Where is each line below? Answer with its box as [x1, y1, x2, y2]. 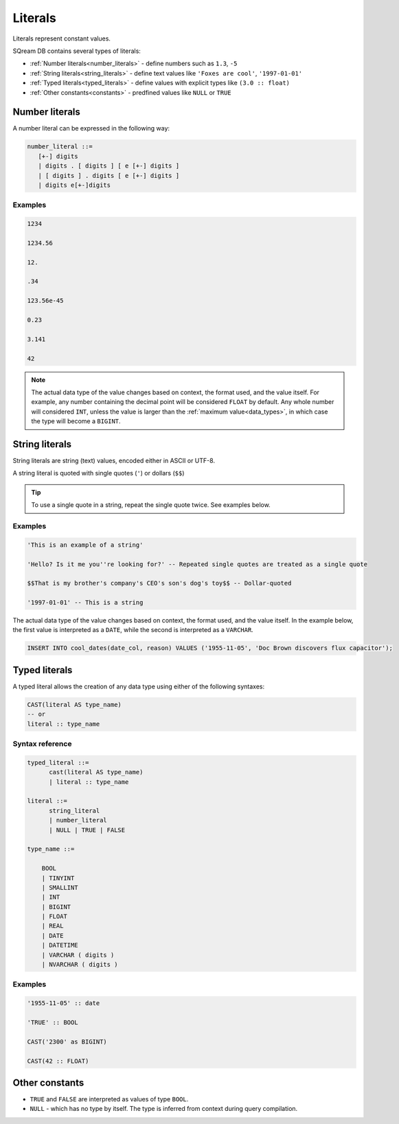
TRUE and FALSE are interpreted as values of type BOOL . [30, 1095, 189, 1103]
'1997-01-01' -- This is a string [27, 598, 144, 607]
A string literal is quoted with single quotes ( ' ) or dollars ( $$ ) [12, 469, 185, 477]
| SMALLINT [41, 884, 78, 891]
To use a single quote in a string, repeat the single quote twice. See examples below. [31, 501, 271, 509]
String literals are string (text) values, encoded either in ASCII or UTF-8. [12, 457, 216, 465]
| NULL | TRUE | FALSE [49, 826, 126, 834]
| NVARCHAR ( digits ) [41, 960, 118, 969]
